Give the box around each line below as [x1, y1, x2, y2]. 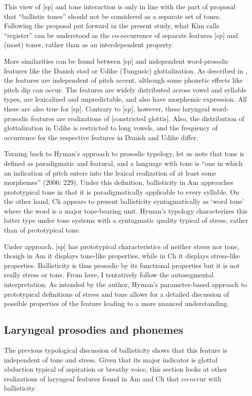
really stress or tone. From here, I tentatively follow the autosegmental [4, 270, 214, 280]
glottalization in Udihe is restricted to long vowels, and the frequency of [4, 123, 218, 133]
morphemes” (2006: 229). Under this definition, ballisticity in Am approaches [4, 177, 234, 187]
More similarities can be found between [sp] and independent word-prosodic [4, 55, 229, 66]
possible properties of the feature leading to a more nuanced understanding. [4, 298, 229, 308]
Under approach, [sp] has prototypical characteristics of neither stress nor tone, [4, 241, 239, 251]
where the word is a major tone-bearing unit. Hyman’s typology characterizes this [4, 205, 248, 216]
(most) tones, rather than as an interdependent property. [4, 39, 173, 50]
